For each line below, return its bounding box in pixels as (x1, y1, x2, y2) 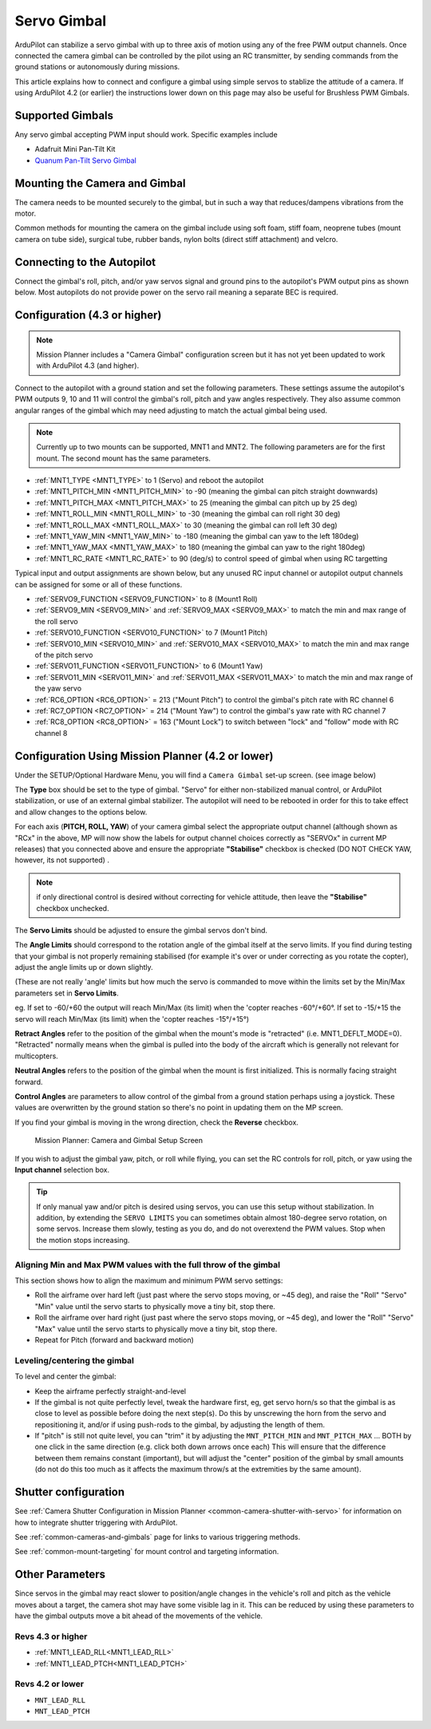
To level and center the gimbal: (14, 1371, 117, 1381)
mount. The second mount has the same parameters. (36, 453, 212, 463)
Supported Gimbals (14, 109, 114, 122)
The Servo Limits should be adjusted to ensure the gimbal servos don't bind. (14, 925, 267, 935)
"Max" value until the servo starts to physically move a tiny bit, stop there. (34, 1323, 278, 1333)
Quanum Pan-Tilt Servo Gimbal (34, 156, 137, 165)
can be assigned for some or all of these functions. (14, 580, 183, 589)
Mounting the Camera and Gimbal (14, 176, 186, 190)
